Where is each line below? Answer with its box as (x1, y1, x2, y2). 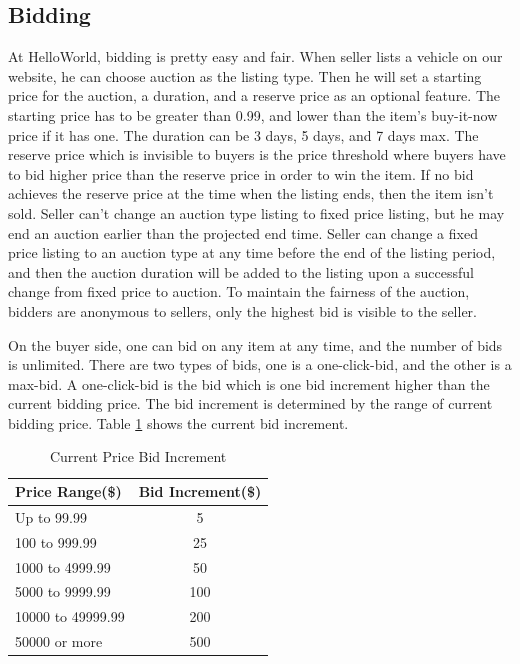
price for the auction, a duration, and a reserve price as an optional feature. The (8, 85, 500, 106)
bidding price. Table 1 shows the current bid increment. (8, 412, 349, 433)
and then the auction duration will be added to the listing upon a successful (8, 261, 474, 282)
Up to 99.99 (15, 506, 87, 527)
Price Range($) (15, 481, 122, 502)
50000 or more (15, 631, 103, 652)
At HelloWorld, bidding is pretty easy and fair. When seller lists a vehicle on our (8, 46, 503, 67)
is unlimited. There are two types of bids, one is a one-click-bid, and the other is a (8, 354, 512, 375)
